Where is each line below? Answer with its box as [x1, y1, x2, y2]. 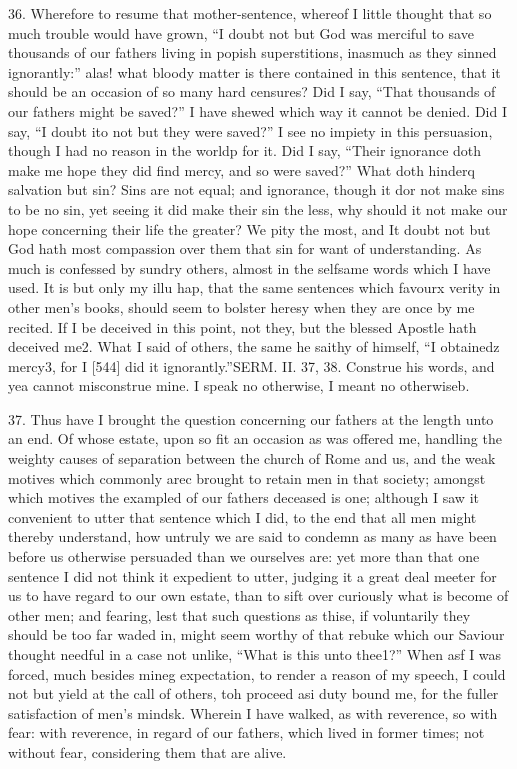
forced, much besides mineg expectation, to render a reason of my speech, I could [8, 663, 506, 684]
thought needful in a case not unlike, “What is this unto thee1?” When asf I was [8, 644, 502, 664]
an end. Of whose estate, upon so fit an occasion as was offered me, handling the [8, 428, 502, 449]
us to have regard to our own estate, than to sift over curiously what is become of [8, 585, 509, 606]
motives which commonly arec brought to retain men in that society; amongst [8, 467, 486, 488]
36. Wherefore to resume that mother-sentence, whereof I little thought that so [8, 3, 492, 23]
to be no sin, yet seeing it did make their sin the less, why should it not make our [8, 198, 508, 219]
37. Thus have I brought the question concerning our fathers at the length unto [8, 408, 494, 429]
